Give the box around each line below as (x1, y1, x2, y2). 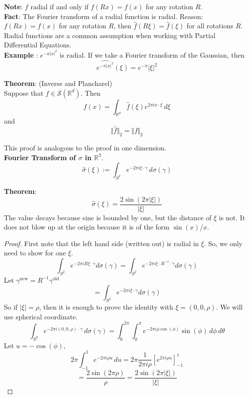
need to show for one (4, 248, 66, 258)
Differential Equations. (4, 40, 72, 50)
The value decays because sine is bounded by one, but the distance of (4, 212, 212, 222)
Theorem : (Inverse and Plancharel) (4, 78, 112, 88)
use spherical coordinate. (4, 311, 78, 321)
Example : (4, 49, 38, 60)
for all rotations (187, 21, 233, 31)
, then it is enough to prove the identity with (39, 302, 173, 312)
